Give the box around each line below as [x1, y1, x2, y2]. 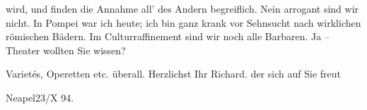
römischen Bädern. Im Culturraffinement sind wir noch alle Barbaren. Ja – [6, 29, 330, 44]
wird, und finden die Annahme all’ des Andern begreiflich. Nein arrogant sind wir [6, 1, 359, 16]
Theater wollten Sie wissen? [6, 42, 126, 57]
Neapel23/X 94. [6, 90, 74, 104]
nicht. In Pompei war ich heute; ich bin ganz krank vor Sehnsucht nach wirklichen [6, 15, 361, 30]
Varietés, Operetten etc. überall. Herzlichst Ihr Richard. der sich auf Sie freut [6, 66, 342, 81]
